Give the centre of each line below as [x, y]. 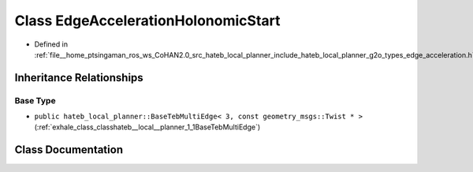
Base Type [35, 100]
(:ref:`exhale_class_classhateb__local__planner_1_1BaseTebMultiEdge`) [147, 127]
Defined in [51, 44]
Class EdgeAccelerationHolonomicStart [147, 21]
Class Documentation [69, 150]
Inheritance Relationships [79, 78]
